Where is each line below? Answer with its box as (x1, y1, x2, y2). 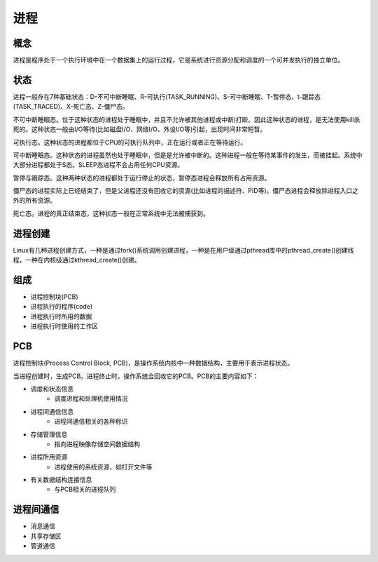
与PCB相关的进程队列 (54, 485, 116, 494)
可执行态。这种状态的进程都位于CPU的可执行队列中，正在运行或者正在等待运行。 (13, 138, 247, 147)
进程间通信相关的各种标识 (54, 417, 128, 426)
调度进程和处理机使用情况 (54, 394, 128, 403)
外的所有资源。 (13, 196, 56, 205)
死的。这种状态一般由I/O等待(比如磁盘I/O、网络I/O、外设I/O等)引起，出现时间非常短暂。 (13, 125, 267, 133)
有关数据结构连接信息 (30, 476, 92, 484)
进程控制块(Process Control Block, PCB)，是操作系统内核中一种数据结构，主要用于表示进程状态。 (13, 359, 294, 368)
